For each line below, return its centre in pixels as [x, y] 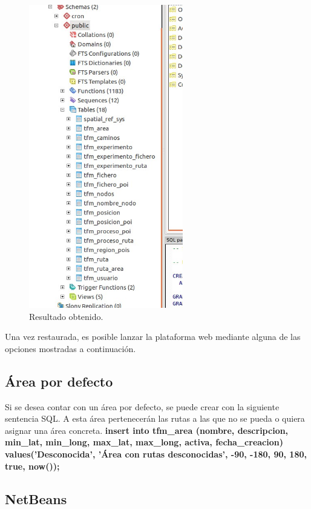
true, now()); [32, 466]
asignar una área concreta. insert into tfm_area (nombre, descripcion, [147, 430]
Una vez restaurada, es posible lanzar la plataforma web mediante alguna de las [153, 337]
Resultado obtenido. [66, 316]
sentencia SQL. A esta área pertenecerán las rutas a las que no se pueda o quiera [155, 418]
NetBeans [36, 498]
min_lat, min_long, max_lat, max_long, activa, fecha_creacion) [144, 442]
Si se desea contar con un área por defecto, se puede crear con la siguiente [142, 406]
